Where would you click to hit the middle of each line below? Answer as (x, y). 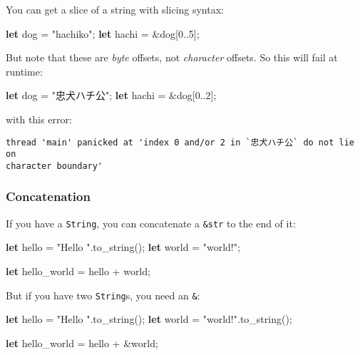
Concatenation (48, 196)
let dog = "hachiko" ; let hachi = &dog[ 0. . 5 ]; (103, 33)
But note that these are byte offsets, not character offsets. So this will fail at (172, 57)
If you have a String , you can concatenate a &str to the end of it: (151, 223)
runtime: (24, 71)
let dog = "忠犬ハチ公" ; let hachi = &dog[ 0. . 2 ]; (111, 95)
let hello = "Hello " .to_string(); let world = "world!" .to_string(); (149, 319)
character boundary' (55, 166)
